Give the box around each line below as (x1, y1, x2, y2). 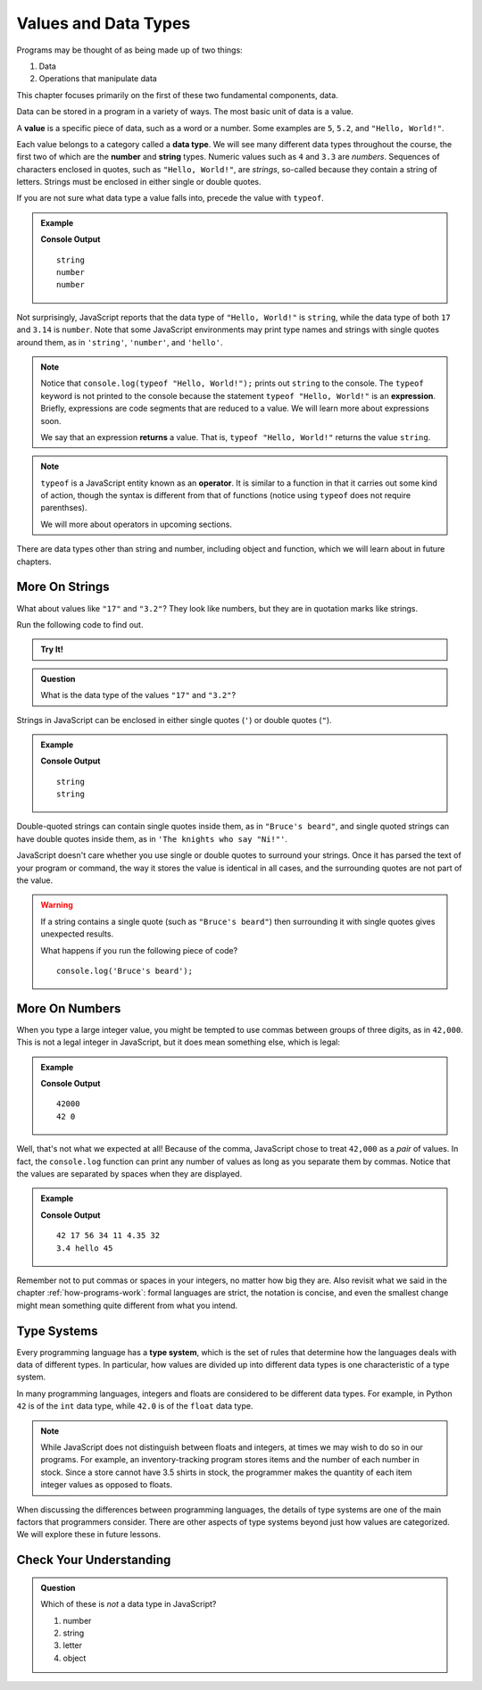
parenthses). (40, 503, 87, 513)
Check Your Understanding (16, 1553, 171, 1568)
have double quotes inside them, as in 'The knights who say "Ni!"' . (16, 833, 287, 844)
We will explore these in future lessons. (16, 1529, 161, 1540)
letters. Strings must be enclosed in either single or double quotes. (16, 177, 262, 187)
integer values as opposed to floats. (40, 1479, 173, 1490)
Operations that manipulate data (38, 73, 158, 84)
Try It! (40, 644, 64, 655)
